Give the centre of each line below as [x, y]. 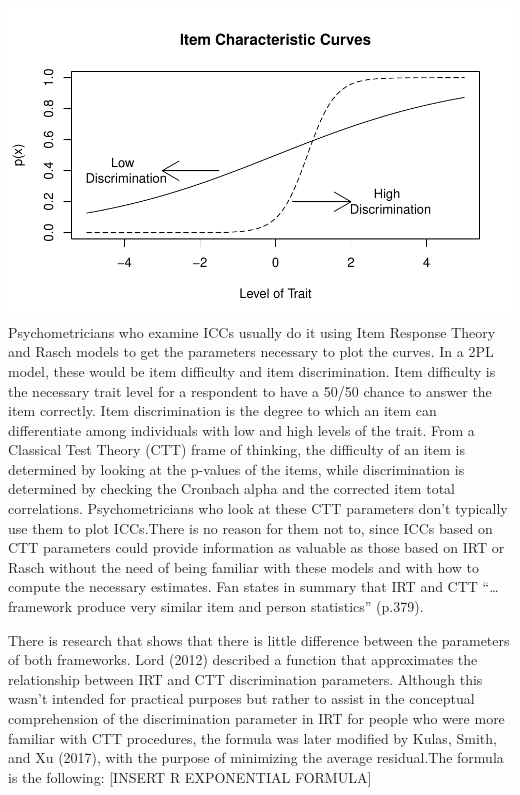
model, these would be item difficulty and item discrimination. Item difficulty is [252, 370]
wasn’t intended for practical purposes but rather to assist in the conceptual [241, 698]
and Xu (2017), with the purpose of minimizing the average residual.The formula [256, 757]
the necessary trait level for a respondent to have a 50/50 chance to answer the [250, 390]
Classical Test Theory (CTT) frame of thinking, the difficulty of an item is [236, 449]
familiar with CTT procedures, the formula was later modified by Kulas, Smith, [252, 737]
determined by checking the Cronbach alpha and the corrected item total [231, 488]
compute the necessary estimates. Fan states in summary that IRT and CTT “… [253, 586]
